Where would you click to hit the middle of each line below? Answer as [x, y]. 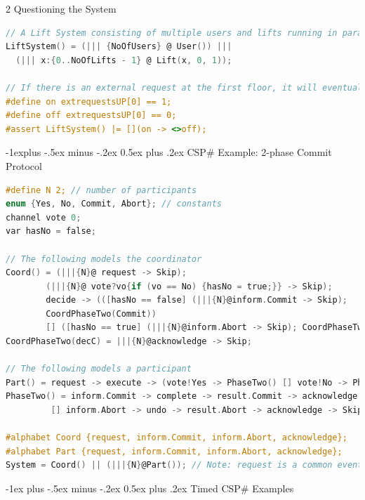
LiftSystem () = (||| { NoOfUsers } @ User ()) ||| [119, 47]
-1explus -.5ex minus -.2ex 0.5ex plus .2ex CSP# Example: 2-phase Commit [169, 152]
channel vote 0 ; [44, 217]
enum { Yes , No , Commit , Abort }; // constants [114, 204]
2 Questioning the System [61, 8]
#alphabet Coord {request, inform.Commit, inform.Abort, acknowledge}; [177, 438]
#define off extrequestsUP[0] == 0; [91, 116]
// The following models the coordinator [104, 259]
